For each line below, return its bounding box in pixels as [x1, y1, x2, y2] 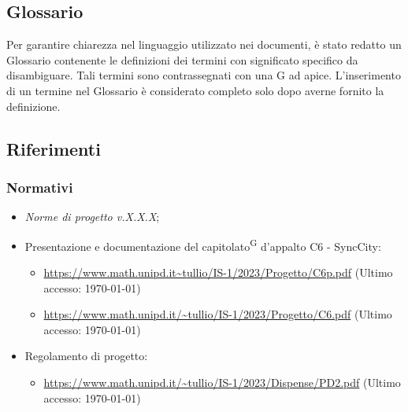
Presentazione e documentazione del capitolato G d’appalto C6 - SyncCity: [24, 235, 381, 254]
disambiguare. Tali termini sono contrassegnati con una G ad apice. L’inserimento [6, 67, 401, 83]
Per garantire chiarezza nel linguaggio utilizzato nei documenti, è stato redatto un [6, 36, 402, 53]
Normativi [6, 177, 73, 197]
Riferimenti [6, 136, 101, 160]
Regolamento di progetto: [24, 348, 148, 364]
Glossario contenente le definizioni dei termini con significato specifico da [6, 51, 358, 68]
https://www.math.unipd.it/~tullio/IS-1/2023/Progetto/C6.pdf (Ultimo [43, 306, 392, 322]
